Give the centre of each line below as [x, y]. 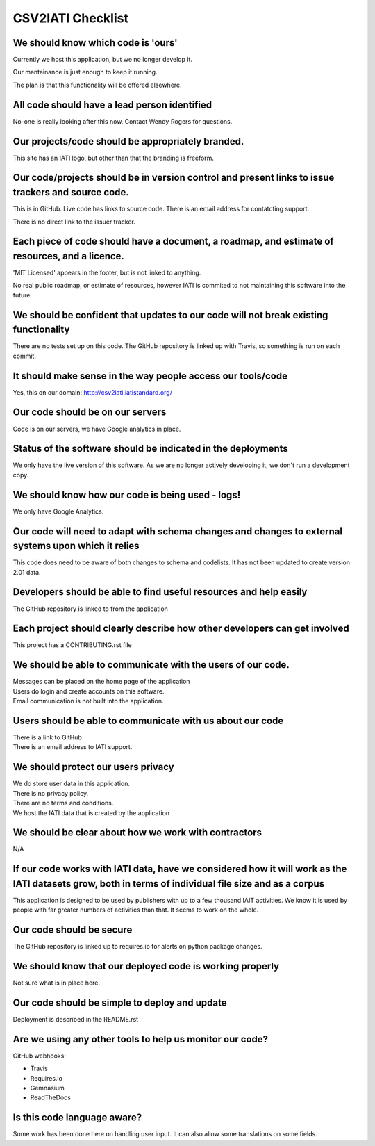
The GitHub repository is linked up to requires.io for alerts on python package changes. [138, 947]
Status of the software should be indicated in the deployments [150, 449]
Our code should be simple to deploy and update [120, 1002]
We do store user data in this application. [72, 784]
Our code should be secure [73, 930]
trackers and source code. [71, 192]
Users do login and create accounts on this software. [89, 691]
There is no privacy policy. [51, 793]
